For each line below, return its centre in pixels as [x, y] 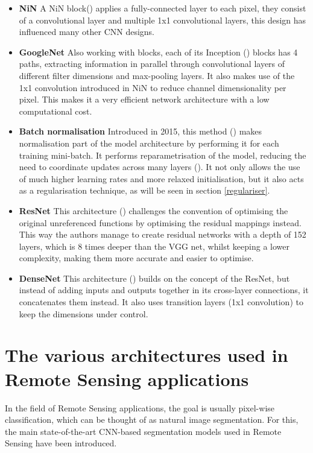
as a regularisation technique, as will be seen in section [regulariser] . [144, 190]
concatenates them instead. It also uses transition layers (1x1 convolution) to [161, 302]
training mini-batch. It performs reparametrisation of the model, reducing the [163, 155]
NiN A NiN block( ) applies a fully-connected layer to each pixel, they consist [163, 8]
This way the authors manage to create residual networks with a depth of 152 [163, 234]
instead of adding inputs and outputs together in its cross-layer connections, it [164, 290]
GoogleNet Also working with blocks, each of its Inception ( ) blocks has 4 [158, 52]
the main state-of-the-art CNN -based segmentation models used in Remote [143, 431]
